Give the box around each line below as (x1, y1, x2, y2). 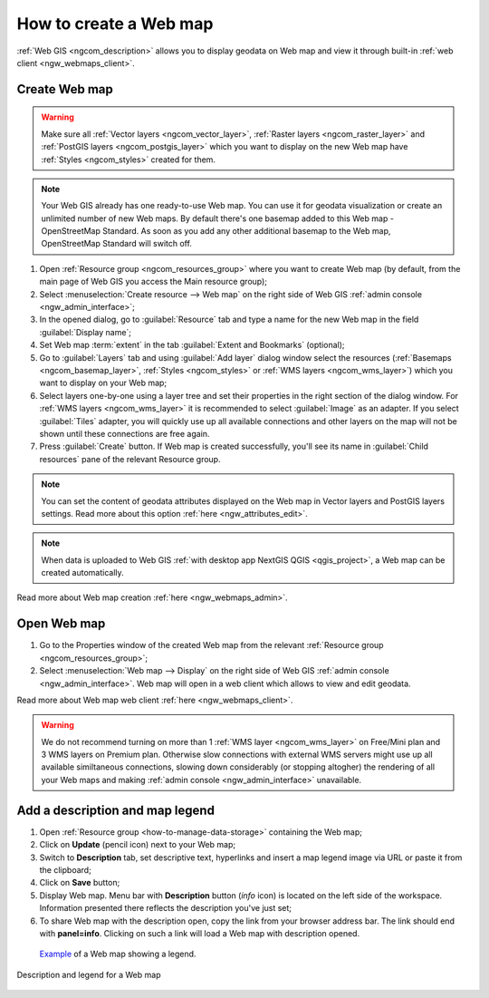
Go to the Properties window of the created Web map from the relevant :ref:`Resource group (39, 640, 384, 651)
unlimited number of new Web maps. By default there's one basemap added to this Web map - (41, 213, 394, 224)
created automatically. (41, 567, 124, 578)
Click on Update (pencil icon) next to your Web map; (39, 839, 235, 850)
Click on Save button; (39, 877, 120, 888)
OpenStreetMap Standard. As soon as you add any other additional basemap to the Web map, (41, 226, 391, 237)
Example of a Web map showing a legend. (39, 948, 197, 960)
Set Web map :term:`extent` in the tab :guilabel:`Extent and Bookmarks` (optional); (39, 340, 345, 351)
